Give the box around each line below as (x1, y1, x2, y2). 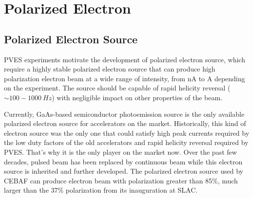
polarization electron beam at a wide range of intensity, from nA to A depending (4, 73, 245, 83)
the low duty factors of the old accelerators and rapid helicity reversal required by (4, 137, 249, 147)
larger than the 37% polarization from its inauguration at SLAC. (4, 185, 198, 195)
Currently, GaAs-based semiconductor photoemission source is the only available (4, 108, 245, 119)
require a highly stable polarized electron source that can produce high (4, 64, 215, 74)
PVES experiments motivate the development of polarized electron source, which (4, 54, 245, 64)
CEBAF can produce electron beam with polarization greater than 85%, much (4, 175, 238, 185)
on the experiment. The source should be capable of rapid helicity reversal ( (4, 83, 231, 93)
